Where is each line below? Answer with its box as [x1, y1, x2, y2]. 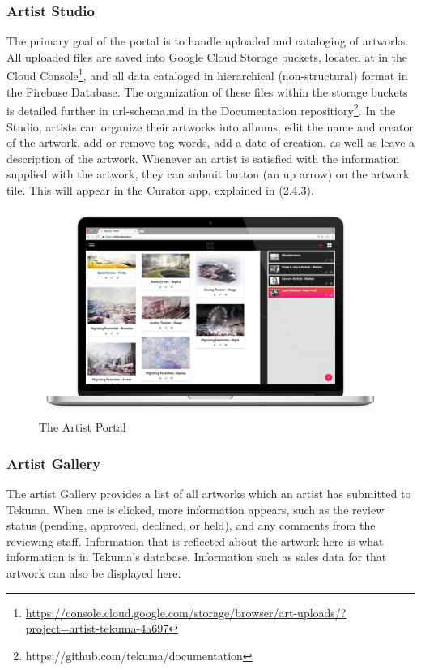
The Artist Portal [39, 419, 126, 436]
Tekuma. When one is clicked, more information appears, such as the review [6, 500, 385, 518]
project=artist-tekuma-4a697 [25, 620, 169, 637]
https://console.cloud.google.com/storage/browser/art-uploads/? [25, 603, 347, 621]
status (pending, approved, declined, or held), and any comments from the [6, 517, 376, 534]
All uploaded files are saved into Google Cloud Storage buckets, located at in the [6, 48, 408, 65]
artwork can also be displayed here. [6, 565, 181, 582]
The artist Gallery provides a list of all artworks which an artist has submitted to [6, 485, 411, 502]
